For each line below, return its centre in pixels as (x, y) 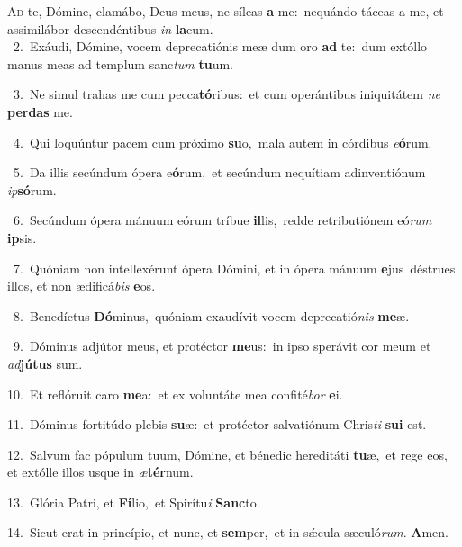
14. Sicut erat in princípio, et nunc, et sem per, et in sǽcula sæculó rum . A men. (228, 532)
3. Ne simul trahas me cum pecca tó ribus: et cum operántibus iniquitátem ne (226, 94)
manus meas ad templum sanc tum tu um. (121, 63)
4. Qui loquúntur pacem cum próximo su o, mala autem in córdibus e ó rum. (222, 142)
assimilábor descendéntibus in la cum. (110, 28)
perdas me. (40, 111)
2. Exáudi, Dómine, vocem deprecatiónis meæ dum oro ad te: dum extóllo (220, 46)
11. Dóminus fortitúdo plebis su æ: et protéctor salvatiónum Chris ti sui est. (217, 424)
